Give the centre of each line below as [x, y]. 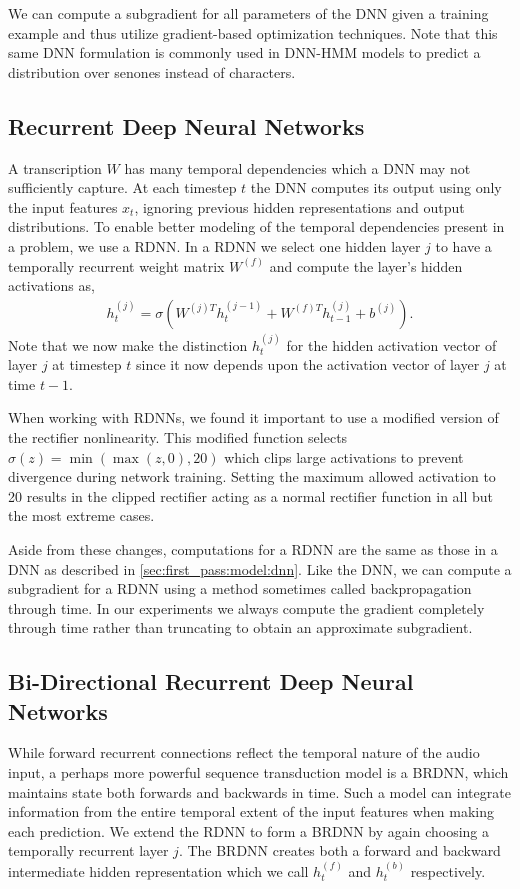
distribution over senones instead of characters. [152, 71]
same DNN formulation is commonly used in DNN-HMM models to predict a [244, 52]
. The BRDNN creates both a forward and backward [339, 850]
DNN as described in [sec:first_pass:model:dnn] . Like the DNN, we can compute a [260, 568]
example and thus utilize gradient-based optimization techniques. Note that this [253, 32]
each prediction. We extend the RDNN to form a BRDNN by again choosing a [248, 830]
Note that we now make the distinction [128, 344]
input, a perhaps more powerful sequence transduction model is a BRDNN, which [258, 772]
